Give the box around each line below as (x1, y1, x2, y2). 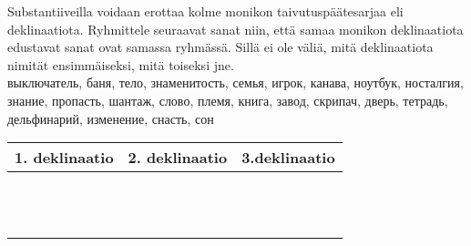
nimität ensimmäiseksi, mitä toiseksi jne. (7, 55, 234, 74)
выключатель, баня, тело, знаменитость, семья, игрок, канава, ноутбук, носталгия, (7, 73, 464, 92)
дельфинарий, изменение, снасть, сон (7, 108, 214, 128)
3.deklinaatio (241, 147, 335, 169)
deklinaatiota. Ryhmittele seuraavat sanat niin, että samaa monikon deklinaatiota (7, 19, 464, 38)
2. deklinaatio (128, 147, 228, 169)
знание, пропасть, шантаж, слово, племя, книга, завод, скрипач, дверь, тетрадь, (7, 90, 448, 109)
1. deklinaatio (15, 147, 114, 169)
